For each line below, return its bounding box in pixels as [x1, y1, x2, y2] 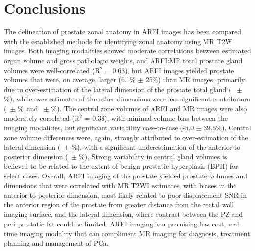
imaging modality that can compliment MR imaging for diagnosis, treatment [19, 228, 250, 238]
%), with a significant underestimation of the [71, 142, 206, 152]
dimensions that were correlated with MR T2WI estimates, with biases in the [4, 180, 237, 190]
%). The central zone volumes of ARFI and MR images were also [51, 103, 247, 113]
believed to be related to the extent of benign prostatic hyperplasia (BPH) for [4, 161, 238, 171]
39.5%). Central [204, 123, 251, 133]
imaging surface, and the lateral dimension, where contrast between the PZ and [4, 209, 243, 219]
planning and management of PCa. [4, 238, 109, 248]
